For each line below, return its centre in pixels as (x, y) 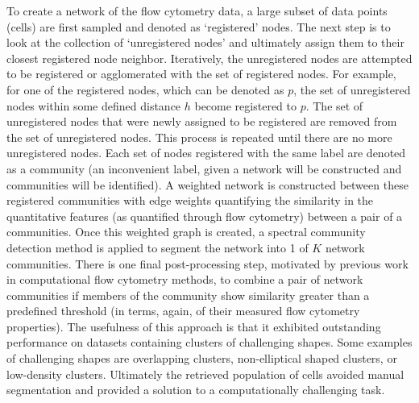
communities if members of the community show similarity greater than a (188, 295)
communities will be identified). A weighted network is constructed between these (207, 184)
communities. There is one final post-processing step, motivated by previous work (207, 263)
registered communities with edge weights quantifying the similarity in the (190, 200)
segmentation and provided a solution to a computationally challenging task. (196, 390)
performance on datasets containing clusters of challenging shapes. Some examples (209, 342)
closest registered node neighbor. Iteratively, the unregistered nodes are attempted (209, 58)
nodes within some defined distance (94, 105)
